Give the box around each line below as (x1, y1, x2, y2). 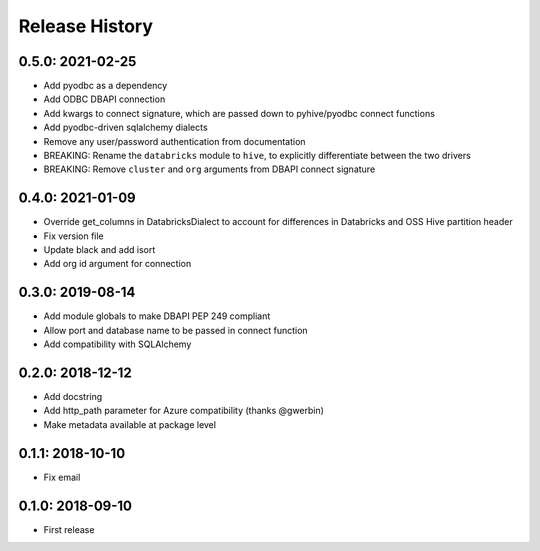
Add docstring (43, 391, 103, 403)
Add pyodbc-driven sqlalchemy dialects (43, 121, 209, 134)
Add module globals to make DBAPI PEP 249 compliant (43, 310, 271, 322)
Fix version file (43, 230, 104, 242)
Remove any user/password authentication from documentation (43, 135, 306, 147)
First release (43, 523, 95, 535)
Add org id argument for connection (43, 258, 192, 270)
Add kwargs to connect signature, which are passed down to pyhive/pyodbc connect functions (43, 107, 435, 119)
